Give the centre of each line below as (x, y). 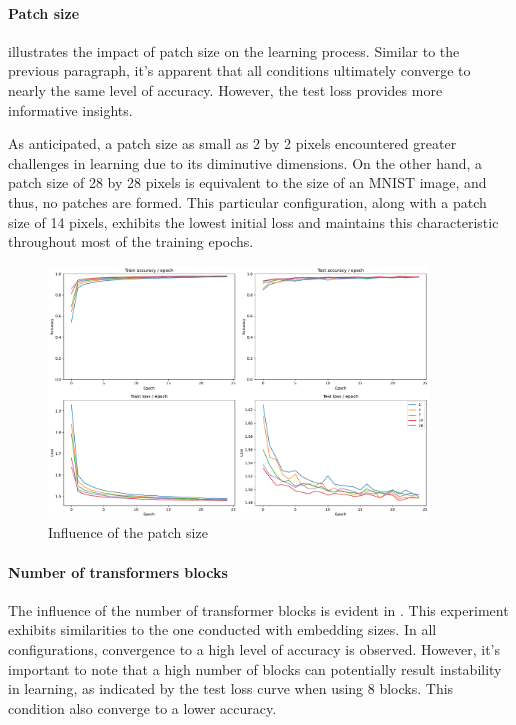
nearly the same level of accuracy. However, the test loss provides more (225, 89)
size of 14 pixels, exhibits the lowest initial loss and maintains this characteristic (253, 221)
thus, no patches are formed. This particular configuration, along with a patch (247, 201)
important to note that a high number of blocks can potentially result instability (255, 668)
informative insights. (70, 109)
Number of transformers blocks (118, 571)
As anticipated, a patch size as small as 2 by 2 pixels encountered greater (232, 143)
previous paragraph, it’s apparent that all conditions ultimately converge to (239, 70)
